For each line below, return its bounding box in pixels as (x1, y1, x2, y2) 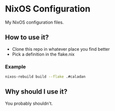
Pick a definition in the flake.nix (12, 51, 75, 57)
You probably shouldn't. (5, 100, 53, 106)
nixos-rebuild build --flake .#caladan (5, 74, 86, 79)
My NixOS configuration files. (5, 19, 64, 25)
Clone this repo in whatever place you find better (12, 46, 110, 52)
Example (5, 63, 26, 70)
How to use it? (5, 33, 49, 42)
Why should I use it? (5, 88, 68, 96)
